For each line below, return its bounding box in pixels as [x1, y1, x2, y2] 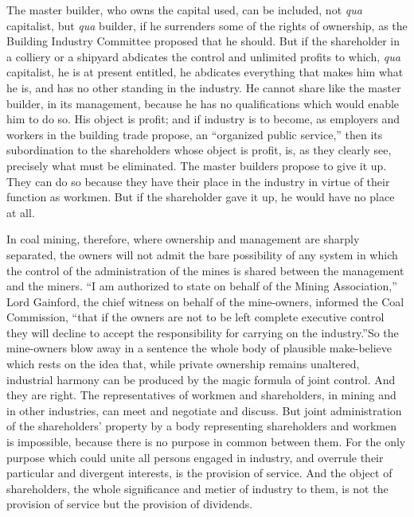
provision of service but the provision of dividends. [6, 496, 253, 512]
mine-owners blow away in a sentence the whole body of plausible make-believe [6, 340, 392, 356]
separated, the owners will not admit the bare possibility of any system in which [6, 246, 398, 262]
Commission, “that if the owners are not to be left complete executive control [6, 309, 385, 325]
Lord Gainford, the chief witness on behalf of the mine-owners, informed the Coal [6, 293, 404, 309]
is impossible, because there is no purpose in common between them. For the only [6, 433, 406, 450]
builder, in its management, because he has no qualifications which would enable [6, 95, 400, 111]
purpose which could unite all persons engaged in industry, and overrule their [6, 449, 384, 465]
